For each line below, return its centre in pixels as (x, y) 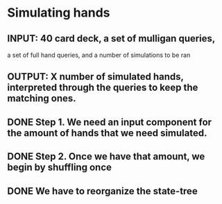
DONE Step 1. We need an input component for (110, 122)
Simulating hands (59, 13)
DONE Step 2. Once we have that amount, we (106, 156)
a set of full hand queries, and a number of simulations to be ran (99, 55)
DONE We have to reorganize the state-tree (102, 191)
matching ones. (42, 99)
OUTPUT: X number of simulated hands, (95, 77)
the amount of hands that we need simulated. (107, 133)
